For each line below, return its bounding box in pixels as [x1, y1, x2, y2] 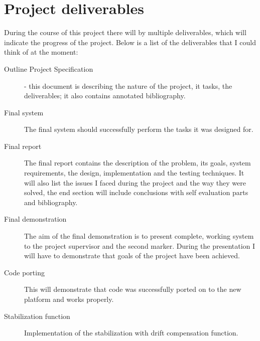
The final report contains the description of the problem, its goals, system [24, 157, 251, 168]
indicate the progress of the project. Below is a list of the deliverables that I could [4, 37, 256, 47]
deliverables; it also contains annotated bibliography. [24, 90, 186, 101]
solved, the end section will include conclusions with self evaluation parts [24, 187, 248, 198]
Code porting [4, 267, 45, 277]
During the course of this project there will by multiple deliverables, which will [4, 27, 246, 38]
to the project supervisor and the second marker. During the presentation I [24, 240, 255, 251]
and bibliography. [24, 197, 78, 207]
